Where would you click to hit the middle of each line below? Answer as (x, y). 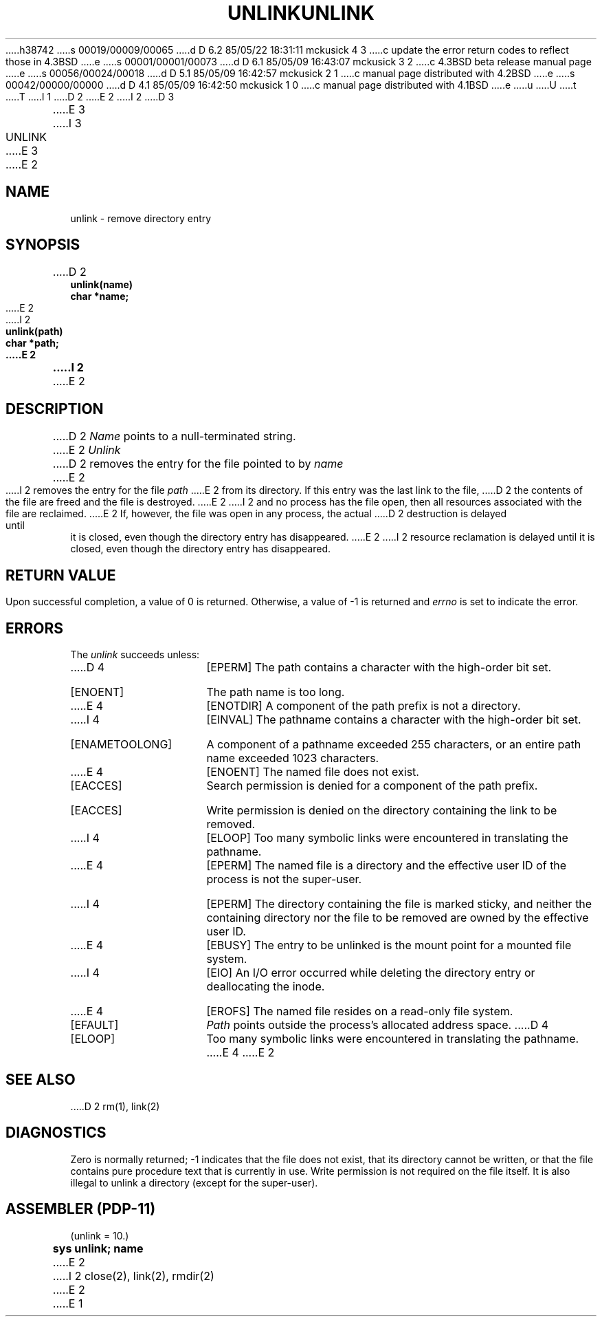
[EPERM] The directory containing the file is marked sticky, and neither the (399, 903)
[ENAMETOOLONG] (121, 744)
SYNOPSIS (43, 245)
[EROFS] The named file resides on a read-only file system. (360, 1011)
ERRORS (35, 628)
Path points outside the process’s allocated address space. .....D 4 (378, 1025)
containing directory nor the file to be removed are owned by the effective (398, 917)
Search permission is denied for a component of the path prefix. (372, 785)
